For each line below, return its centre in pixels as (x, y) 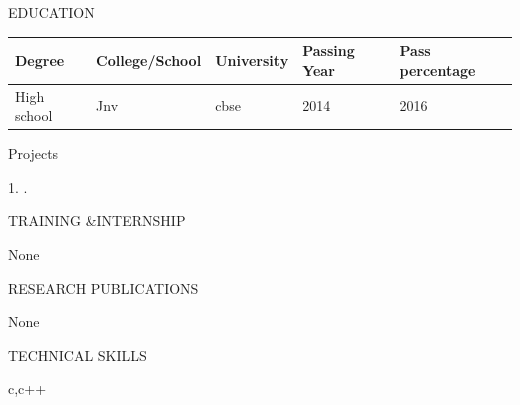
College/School (149, 59)
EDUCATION (51, 12)
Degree (40, 59)
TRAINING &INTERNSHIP (97, 220)
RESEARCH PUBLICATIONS (103, 287)
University (252, 59)
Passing (328, 50)
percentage (437, 69)
